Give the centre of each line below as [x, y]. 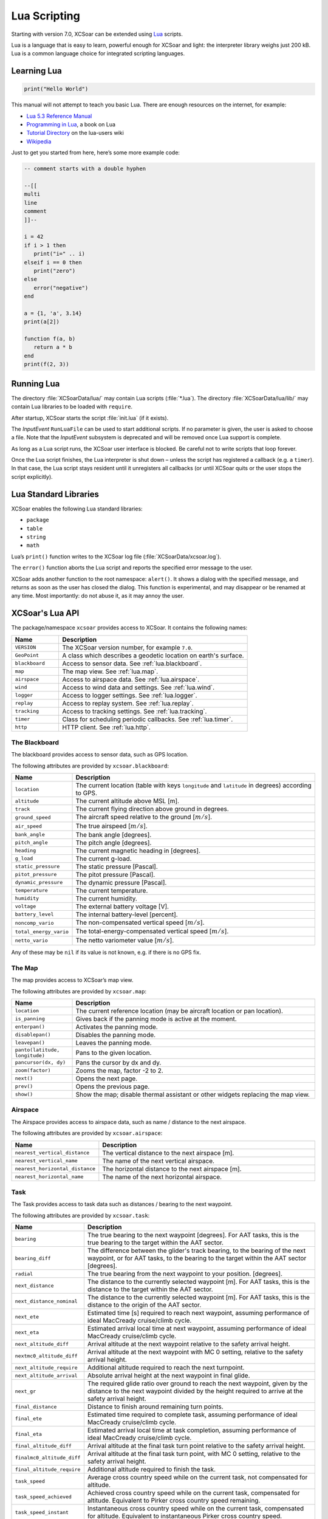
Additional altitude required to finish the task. [151, 1469]
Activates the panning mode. [117, 1027]
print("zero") [55, 271]
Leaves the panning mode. [114, 1043]
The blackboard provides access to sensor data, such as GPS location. [100, 755]
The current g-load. [104, 859]
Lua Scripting [46, 16]
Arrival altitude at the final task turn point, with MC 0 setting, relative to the [194, 1454]
